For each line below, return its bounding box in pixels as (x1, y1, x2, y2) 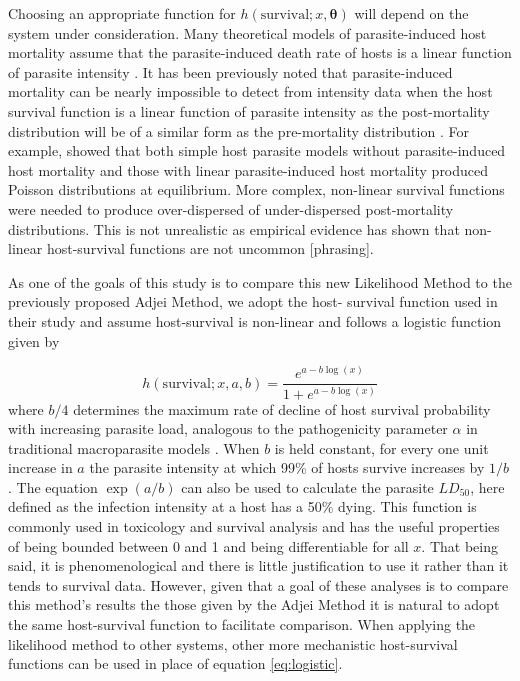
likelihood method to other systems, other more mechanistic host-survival (8, 633, 458, 654)
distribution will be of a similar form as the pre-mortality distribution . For (8, 120, 469, 141)
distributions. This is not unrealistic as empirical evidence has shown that (8, 218, 460, 239)
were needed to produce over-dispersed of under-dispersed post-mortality (8, 198, 454, 219)
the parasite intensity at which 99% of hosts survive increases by (89, 457, 485, 478)
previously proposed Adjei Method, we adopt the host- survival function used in (8, 291, 498, 312)
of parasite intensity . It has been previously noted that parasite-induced (8, 61, 453, 82)
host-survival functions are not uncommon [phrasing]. (46, 238, 374, 259)
